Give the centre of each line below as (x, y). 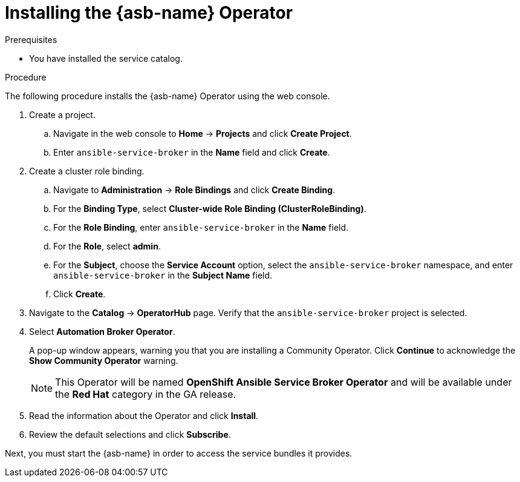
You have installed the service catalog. (106, 58)
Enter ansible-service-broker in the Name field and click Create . (192, 152)
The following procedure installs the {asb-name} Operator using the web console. (167, 96)
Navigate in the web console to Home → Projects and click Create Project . (203, 133)
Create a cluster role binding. (87, 171)
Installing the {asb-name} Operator (149, 13)
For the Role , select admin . (107, 246)
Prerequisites (31, 39)
